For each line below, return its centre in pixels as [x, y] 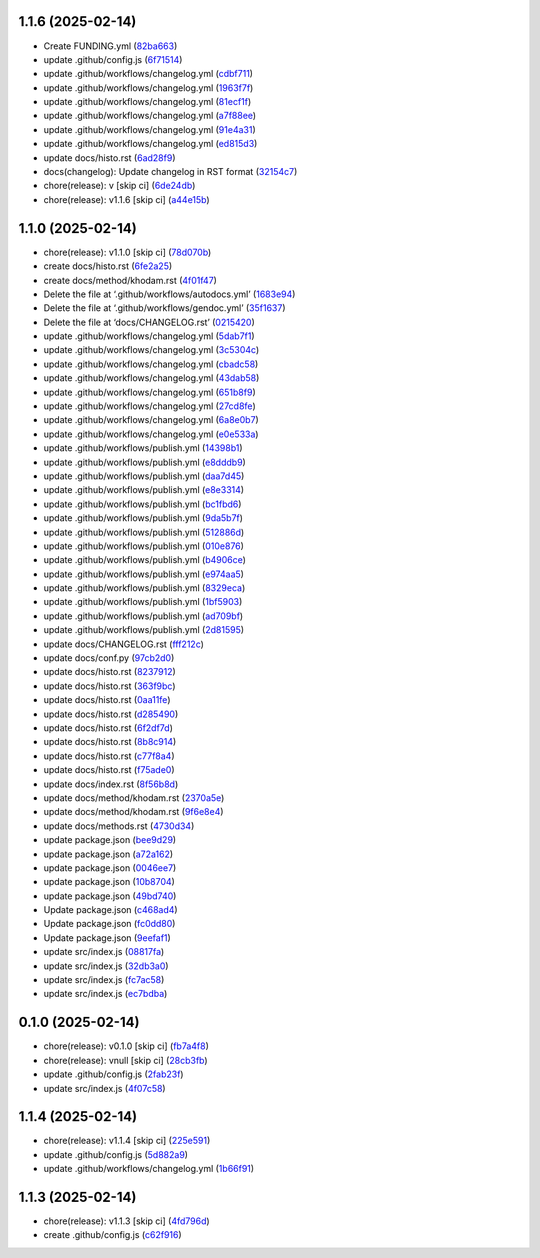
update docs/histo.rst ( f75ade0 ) [109, 770]
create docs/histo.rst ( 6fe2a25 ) [108, 266]
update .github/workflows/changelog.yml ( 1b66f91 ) [149, 1169]
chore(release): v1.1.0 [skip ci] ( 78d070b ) [127, 252]
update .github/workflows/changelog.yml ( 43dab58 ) [151, 378]
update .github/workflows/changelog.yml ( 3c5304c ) [151, 350]
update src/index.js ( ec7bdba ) [105, 994]
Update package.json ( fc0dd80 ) [109, 924]
